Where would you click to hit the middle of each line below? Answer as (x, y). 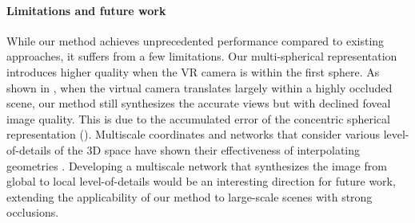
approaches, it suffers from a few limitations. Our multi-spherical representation (202, 56)
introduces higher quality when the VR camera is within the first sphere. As (193, 71)
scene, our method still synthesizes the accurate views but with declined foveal (199, 103)
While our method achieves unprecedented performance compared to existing (196, 40)
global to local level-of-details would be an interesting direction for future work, (201, 181)
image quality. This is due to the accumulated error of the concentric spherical (198, 118)
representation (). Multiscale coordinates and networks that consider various (193, 134)
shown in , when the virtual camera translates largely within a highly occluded (200, 87)
